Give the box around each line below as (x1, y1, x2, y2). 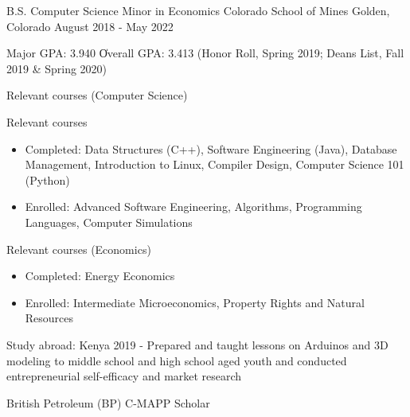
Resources (25, 310, 74, 326)
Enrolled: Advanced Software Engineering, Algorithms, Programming (25, 198, 362, 215)
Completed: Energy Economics (25, 267, 175, 284)
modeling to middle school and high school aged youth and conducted (6, 352, 347, 368)
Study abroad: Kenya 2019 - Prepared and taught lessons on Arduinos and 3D (6, 336, 389, 353)
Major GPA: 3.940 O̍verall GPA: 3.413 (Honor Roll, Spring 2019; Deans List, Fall (6, 45, 404, 61)
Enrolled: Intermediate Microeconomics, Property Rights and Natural (25, 294, 365, 310)
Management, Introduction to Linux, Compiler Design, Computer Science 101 (25, 156, 404, 173)
